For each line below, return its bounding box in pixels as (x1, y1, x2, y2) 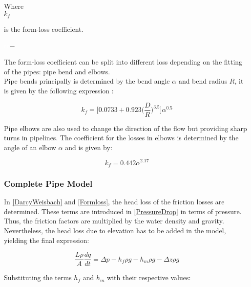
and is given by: (65, 142, 112, 152)
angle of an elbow (4, 142, 56, 152)
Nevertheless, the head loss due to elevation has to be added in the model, (4, 225, 226, 235)
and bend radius (178, 76, 228, 86)
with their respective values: (107, 272, 191, 283)
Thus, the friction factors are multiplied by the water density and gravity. (4, 216, 224, 226)
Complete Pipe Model (4, 177, 93, 189)
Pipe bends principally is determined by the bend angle (4, 76, 170, 86)
